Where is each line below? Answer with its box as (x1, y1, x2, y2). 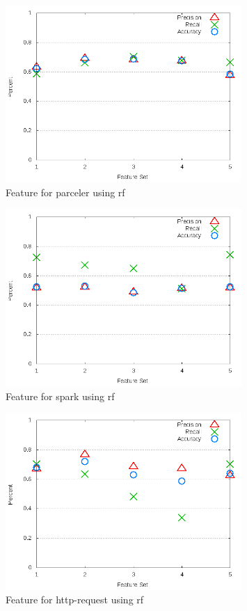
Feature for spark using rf (6, 388, 115, 403)
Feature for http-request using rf (6, 592, 144, 607)
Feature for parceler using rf (6, 184, 125, 199)
